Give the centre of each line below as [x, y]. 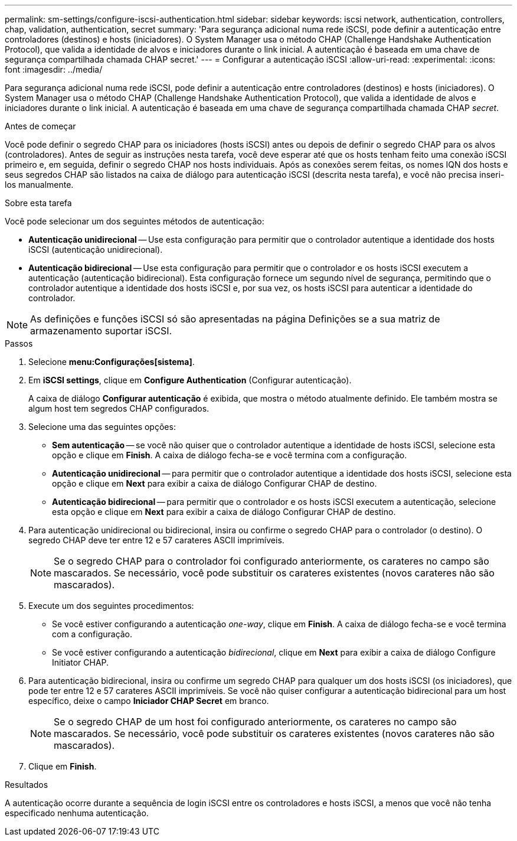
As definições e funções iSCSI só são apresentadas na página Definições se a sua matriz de [235, 319]
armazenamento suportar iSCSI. [101, 331]
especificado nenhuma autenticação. [77, 813]
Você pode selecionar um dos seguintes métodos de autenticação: [135, 221]
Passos [19, 343]
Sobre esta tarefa [38, 203]
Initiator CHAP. [81, 662]
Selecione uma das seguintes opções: [102, 427]
